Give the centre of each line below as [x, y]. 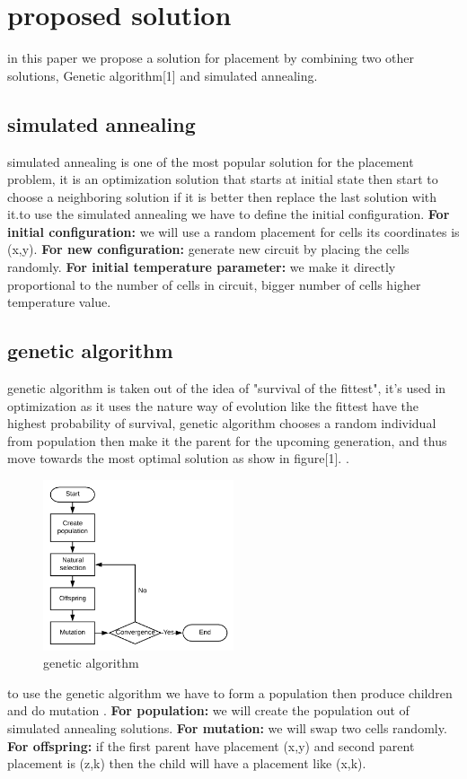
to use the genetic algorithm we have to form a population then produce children [230, 692]
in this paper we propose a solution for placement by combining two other [211, 58]
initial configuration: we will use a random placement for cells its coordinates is [233, 231]
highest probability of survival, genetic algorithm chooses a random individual [222, 423]
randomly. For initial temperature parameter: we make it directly [202, 267]
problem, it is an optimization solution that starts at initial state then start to [223, 179]
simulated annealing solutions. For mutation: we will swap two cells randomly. [227, 728]
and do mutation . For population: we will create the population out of [208, 710]
